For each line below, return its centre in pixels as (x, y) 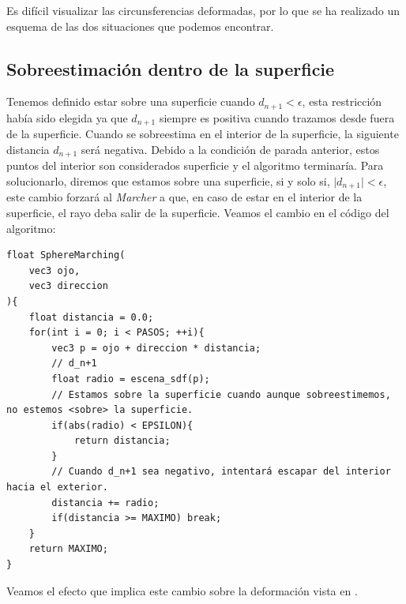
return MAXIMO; (68, 549)
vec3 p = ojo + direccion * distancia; (156, 348)
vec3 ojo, (55, 270)
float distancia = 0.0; (91, 317)
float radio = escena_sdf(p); (131, 379)
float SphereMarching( (66, 255)
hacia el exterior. (57, 488)
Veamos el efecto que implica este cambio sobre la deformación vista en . (182, 590)
